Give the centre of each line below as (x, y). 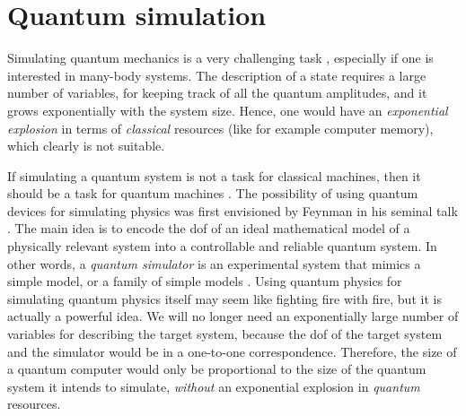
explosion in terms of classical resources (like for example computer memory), (220, 128)
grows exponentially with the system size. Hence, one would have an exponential (228, 110)
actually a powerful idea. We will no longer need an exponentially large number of (233, 316)
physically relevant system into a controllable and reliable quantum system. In (222, 246)
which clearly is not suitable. (86, 146)
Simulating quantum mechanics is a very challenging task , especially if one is (220, 58)
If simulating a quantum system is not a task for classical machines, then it (214, 175)
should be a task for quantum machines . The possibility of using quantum (213, 193)
